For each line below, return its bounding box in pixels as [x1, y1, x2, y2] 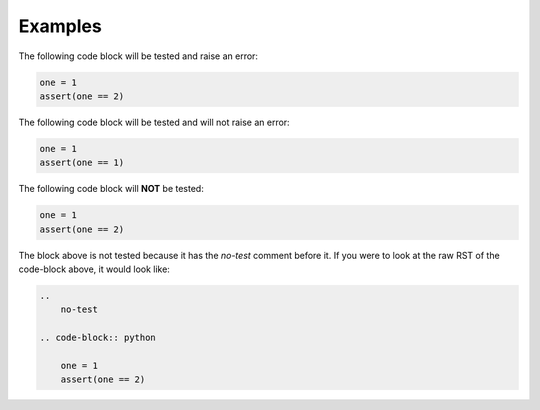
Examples [18, 15, 102, 37]
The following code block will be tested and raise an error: [18, 50, 259, 62]
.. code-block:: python [39, 332, 157, 344]
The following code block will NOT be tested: [18, 183, 204, 195]
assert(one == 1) [39, 157, 125, 169]
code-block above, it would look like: [18, 263, 170, 275]
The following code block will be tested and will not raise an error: [18, 116, 290, 128]
